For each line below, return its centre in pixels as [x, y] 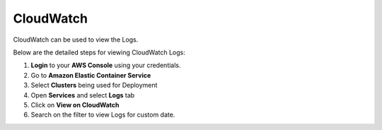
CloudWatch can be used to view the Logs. [76, 40]
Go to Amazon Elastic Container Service [91, 75]
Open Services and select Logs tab [83, 95]
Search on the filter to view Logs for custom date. [103, 115]
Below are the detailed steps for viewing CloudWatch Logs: [99, 52]
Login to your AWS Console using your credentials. [106, 65]
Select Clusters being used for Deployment [94, 85]
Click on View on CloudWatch [75, 105]
